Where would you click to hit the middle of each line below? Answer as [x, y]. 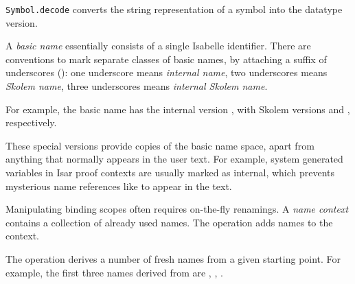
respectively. [31, 122]
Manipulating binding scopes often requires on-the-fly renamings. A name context [177, 209]
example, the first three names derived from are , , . [114, 272]
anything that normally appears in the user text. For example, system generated [174, 159]
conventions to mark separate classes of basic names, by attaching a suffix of [166, 59]
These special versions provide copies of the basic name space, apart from [160, 145]
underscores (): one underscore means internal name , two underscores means [167, 72]
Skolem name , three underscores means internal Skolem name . [137, 86]
